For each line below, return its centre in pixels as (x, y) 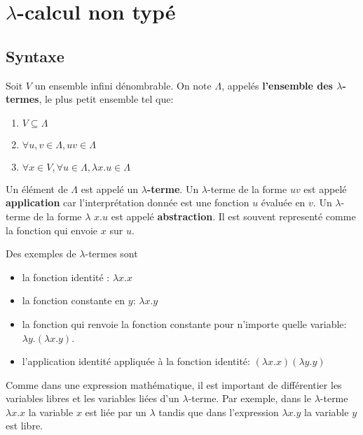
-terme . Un (173, 188)
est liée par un (116, 412)
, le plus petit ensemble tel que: (106, 99)
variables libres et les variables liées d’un (93, 398)
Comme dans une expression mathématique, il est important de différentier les (174, 384)
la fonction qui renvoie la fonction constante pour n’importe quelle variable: (184, 323)
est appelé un (110, 188)
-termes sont (111, 254)
